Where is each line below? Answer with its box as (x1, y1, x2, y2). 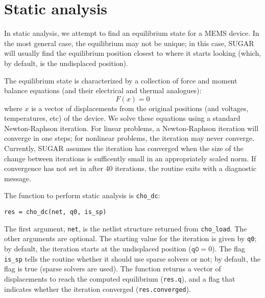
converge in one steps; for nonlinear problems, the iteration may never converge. (4, 133, 255, 143)
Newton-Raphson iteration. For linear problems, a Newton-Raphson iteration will (4, 122, 259, 133)
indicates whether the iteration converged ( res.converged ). (4, 283, 191, 294)
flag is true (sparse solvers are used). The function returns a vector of (4, 263, 221, 274)
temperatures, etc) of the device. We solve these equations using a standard (4, 113, 240, 123)
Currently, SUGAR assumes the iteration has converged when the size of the (4, 143, 244, 154)
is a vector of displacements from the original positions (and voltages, (31, 102, 249, 113)
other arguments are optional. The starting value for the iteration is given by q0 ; (4, 233, 257, 244)
